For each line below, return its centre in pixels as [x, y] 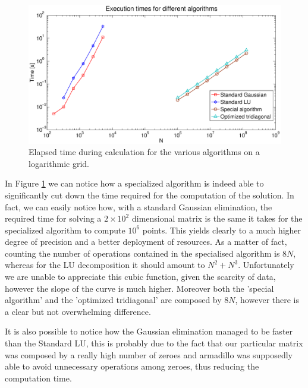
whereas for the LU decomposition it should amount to [105, 265]
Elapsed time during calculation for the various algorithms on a [144, 152]
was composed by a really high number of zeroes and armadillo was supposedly [149, 354]
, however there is [267, 300]
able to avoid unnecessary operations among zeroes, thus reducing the [132, 366]
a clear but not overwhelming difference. [78, 311]
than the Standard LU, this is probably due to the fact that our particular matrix [154, 343]
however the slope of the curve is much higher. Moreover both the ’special [139, 288]
